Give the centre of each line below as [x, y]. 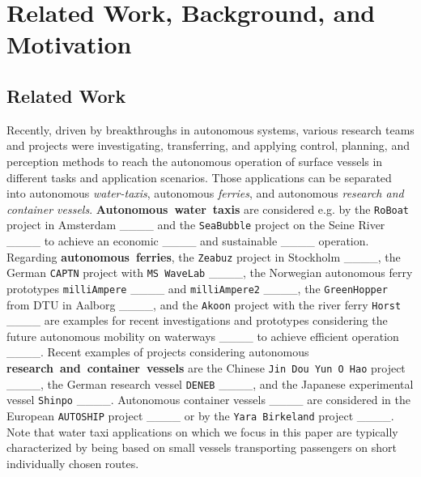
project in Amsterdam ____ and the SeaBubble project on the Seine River [196, 225]
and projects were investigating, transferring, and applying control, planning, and [208, 145]
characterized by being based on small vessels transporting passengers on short [202, 447]
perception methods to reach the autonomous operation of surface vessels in [195, 161]
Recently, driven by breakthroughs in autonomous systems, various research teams [210, 129]
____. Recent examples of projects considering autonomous [158, 352]
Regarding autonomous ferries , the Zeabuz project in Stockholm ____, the [204, 256]
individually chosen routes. [73, 463]
